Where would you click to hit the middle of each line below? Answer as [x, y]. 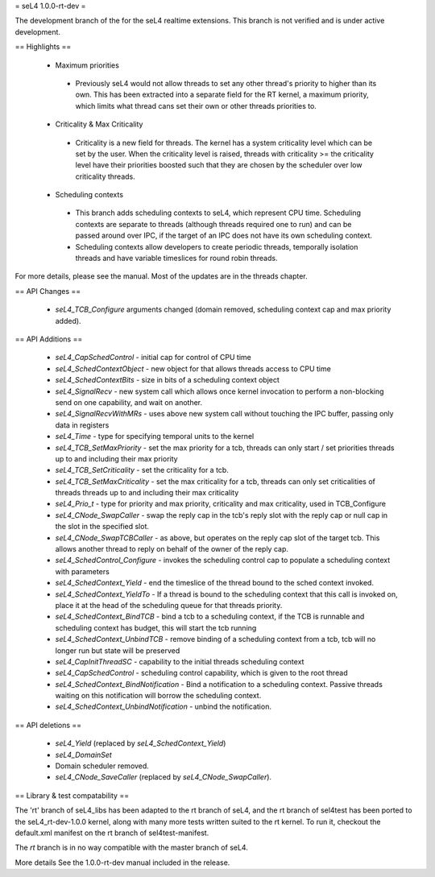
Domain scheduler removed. [102, 766]
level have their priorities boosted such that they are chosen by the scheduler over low [219, 165]
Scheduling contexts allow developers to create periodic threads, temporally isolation [217, 246]
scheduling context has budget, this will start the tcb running [156, 627]
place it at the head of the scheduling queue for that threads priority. [169, 605]
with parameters [83, 571]
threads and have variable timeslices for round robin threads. [176, 259]
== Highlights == [43, 47]
